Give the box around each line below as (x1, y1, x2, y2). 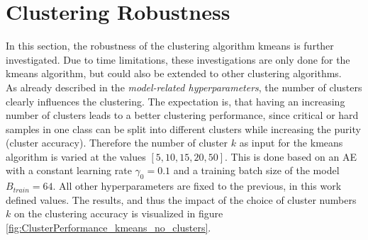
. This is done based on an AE (225, 149, 357, 164)
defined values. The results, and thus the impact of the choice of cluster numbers (6, 192, 357, 207)
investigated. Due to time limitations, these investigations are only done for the (6, 52, 350, 67)
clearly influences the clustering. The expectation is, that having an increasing (6, 93, 345, 108)
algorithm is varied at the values (6, 149, 146, 164)
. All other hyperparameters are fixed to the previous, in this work (52, 178, 342, 193)
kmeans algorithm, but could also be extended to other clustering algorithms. (6, 66, 342, 81)
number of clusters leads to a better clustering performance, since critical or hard (6, 108, 359, 122)
